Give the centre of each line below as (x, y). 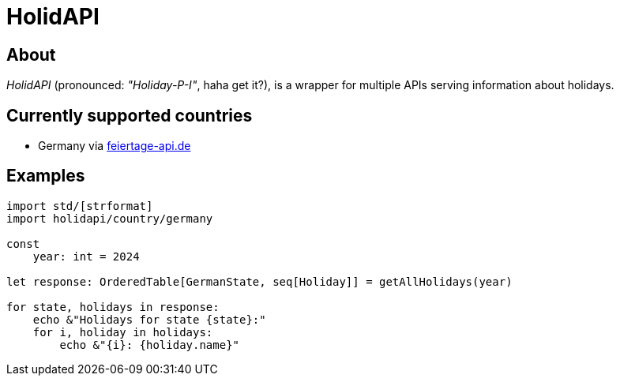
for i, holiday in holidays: (123, 332)
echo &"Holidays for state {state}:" (149, 319)
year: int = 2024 (86, 256)
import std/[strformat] (80, 206)
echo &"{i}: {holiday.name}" (150, 345)
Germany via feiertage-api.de (115, 146)
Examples (46, 176)
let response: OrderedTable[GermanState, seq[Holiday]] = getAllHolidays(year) (259, 281)
